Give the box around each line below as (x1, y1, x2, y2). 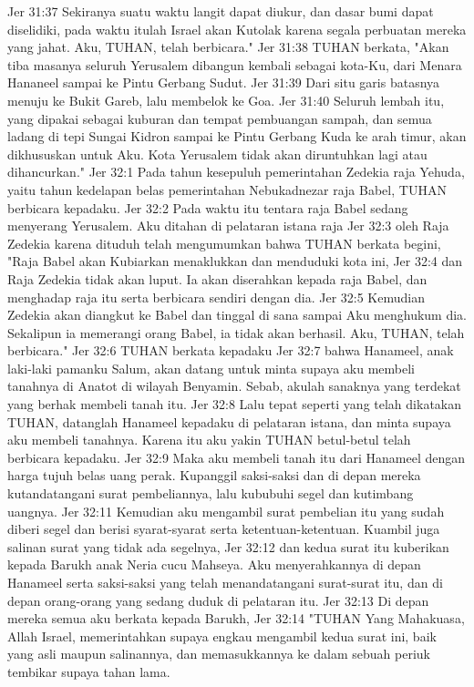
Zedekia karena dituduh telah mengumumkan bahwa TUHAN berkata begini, (7, 233, 441, 252)
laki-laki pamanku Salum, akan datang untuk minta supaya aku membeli (7, 358, 415, 377)
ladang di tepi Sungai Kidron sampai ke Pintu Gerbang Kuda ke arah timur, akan (7, 127, 467, 146)
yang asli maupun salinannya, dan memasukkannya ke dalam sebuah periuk (7, 644, 430, 663)
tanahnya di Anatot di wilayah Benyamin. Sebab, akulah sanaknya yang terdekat (7, 376, 461, 395)
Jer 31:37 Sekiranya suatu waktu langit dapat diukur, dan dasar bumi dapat (7, 2, 434, 20)
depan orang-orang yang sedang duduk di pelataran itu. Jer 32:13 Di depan (7, 590, 429, 610)
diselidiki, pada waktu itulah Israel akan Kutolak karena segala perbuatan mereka (7, 19, 467, 38)
